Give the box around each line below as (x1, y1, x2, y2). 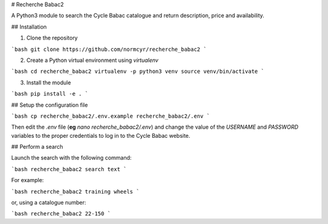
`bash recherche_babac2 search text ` (11, 166, 127, 172)
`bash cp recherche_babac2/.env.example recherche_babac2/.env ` (11, 112, 210, 120)
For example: (11, 177, 44, 184)
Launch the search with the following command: (11, 154, 132, 161)
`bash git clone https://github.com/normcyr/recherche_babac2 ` (11, 46, 207, 53)
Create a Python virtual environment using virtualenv (26, 56, 159, 64)
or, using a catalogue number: (11, 199, 86, 206)
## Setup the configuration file (11, 101, 88, 109)
